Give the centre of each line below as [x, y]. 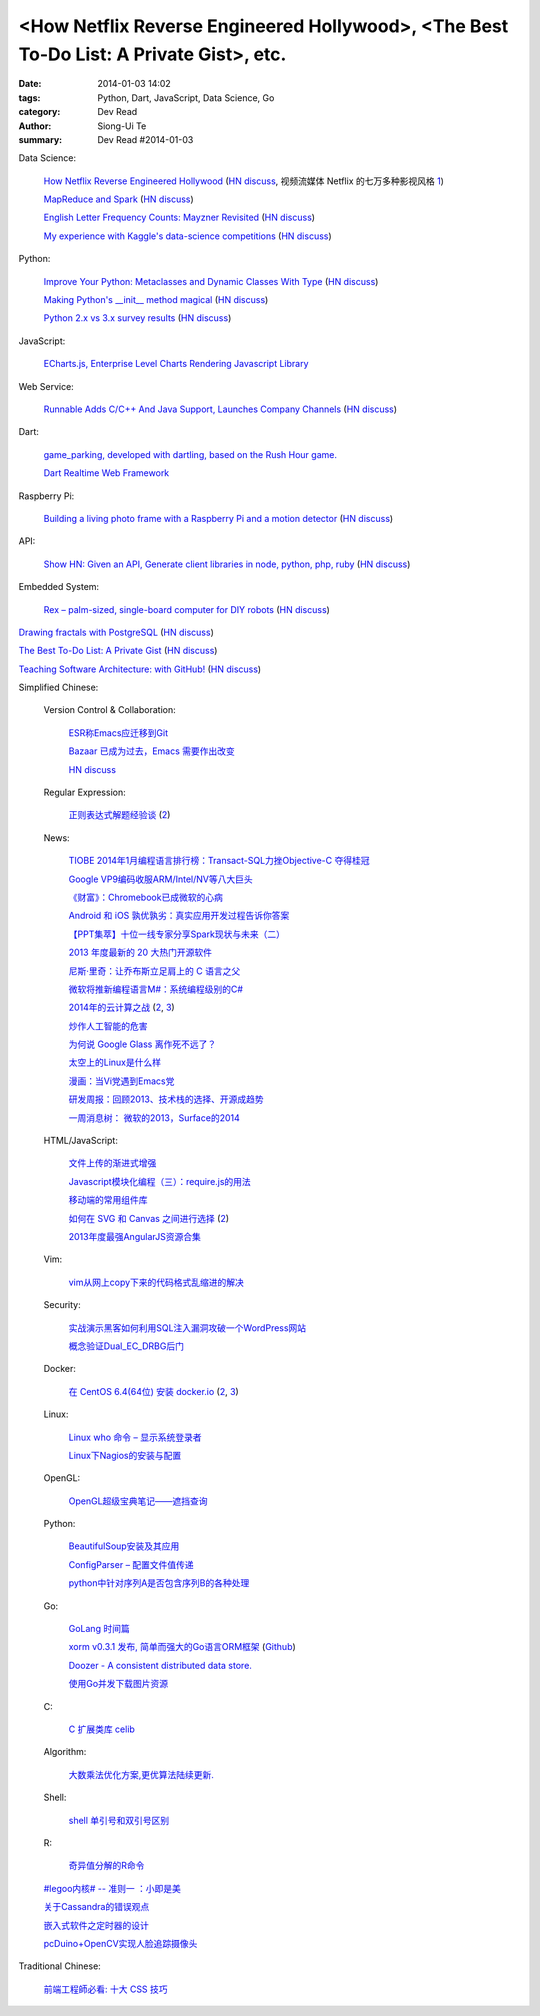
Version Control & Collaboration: [109, 710]
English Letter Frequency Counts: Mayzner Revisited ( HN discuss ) [179, 217]
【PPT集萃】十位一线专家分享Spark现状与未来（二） [176, 934]
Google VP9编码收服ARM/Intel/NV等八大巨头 [161, 879]
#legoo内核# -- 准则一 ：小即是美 [112, 1888]
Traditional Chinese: [60, 1966]
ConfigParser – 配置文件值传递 [131, 1564]
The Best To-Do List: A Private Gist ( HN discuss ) [118, 651]
